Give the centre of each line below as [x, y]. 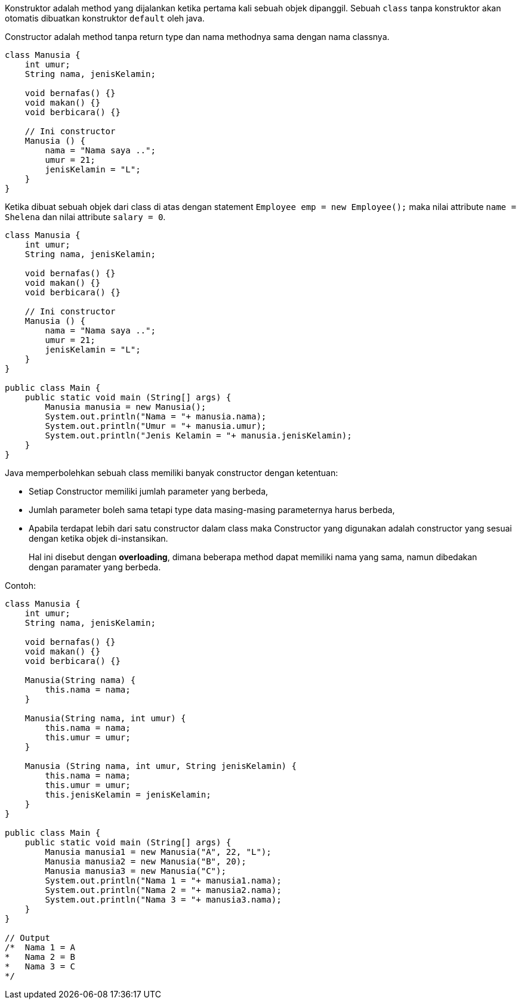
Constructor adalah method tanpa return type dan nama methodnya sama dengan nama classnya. [197, 37]
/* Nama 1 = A [40, 947]
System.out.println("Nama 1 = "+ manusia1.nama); [163, 881]
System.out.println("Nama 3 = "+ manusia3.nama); [163, 900]
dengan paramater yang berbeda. [95, 567]
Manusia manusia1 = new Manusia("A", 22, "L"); [158, 852]
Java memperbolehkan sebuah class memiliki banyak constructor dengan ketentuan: [172, 473]
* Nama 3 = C [40, 966]
